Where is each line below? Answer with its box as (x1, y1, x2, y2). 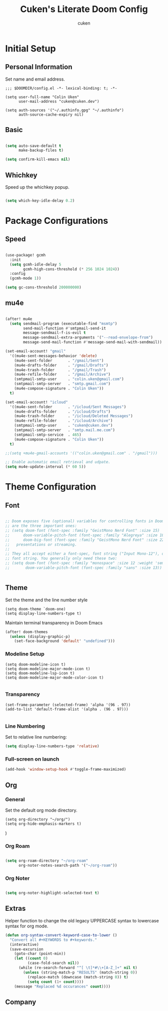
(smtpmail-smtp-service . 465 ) (14, 432, 81, 437)
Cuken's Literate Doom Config (19, 4, 148, 15)
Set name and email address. (5, 76, 65, 82)
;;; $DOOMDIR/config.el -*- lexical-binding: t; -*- (5, 86, 117, 91)
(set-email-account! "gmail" (5, 349, 66, 354)
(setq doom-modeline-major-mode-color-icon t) (5, 675, 104, 680)
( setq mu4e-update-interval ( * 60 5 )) (5, 464, 86, 469)
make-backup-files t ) (18, 148, 64, 153)
